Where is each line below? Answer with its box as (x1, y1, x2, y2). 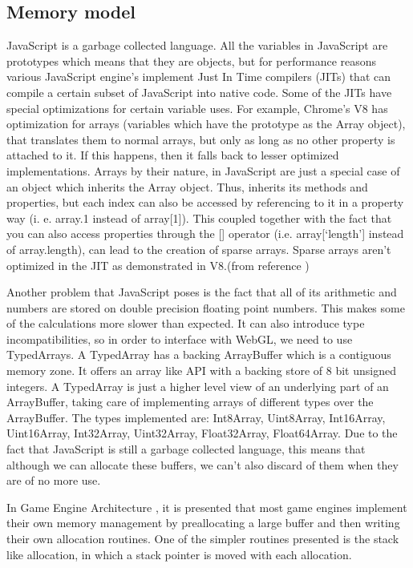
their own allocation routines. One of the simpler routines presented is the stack (6, 530, 399, 547)
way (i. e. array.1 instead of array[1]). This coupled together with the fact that (6, 209, 392, 226)
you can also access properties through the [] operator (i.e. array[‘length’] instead (6, 225, 404, 242)
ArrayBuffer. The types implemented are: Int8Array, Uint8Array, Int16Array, (6, 409, 386, 425)
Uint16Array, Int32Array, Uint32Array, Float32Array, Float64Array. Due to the (6, 425, 398, 441)
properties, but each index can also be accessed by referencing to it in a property (6, 194, 404, 211)
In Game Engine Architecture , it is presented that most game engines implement (6, 498, 407, 515)
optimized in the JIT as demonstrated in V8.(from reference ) (6, 256, 310, 273)
